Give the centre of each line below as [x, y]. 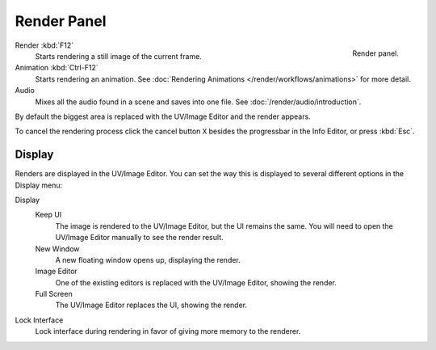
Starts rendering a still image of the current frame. [118, 56]
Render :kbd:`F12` [44, 45]
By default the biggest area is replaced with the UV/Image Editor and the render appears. [163, 116]
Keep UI [48, 215]
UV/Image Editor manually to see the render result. [139, 238]
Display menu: [39, 185]
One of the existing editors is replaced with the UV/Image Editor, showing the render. [196, 282]
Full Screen [54, 294]
